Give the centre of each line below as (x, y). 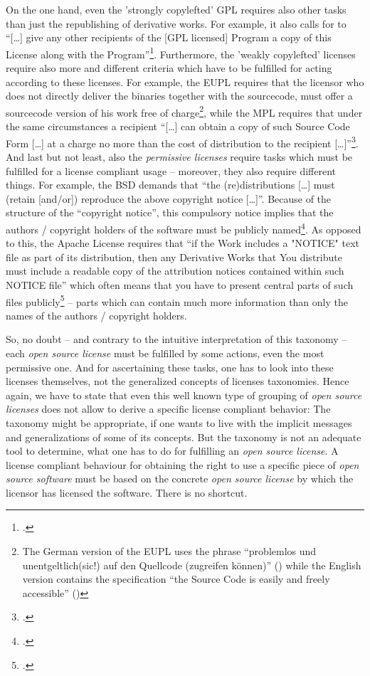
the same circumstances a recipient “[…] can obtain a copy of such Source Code (178, 126)
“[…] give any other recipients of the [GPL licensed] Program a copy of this (169, 37)
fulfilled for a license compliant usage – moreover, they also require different (171, 170)
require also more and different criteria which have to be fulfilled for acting (169, 68)
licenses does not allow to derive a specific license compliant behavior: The (168, 409)
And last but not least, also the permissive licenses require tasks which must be (179, 156)
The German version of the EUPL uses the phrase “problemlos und (169, 551)
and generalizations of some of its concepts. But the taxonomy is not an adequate (184, 437)
